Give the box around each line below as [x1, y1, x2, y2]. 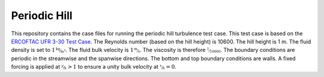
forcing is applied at [11, 63, 61, 70]
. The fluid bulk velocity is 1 [65, 47, 134, 54]
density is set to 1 [11, 47, 55, 54]
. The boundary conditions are [220, 47, 295, 54]
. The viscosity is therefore [139, 47, 206, 54]
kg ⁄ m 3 [55, 47, 66, 54]
